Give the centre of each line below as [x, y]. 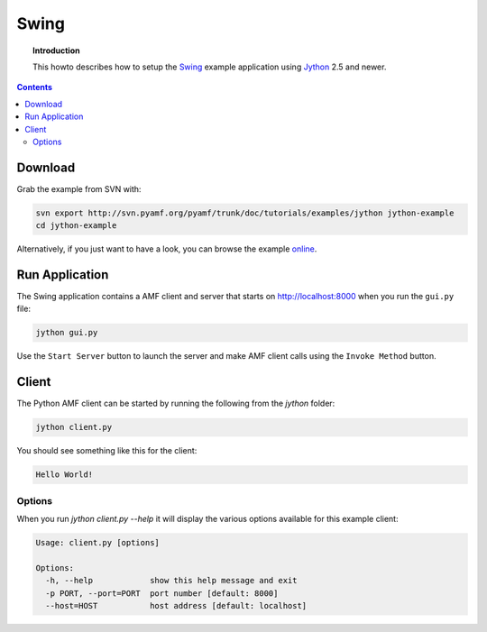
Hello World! [64, 475]
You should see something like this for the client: [107, 451]
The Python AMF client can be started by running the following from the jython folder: [176, 403]
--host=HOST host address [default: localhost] [176, 605]
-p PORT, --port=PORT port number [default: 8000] [162, 593]
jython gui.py [67, 333]
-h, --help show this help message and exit [171, 581]
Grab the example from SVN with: [79, 188]
